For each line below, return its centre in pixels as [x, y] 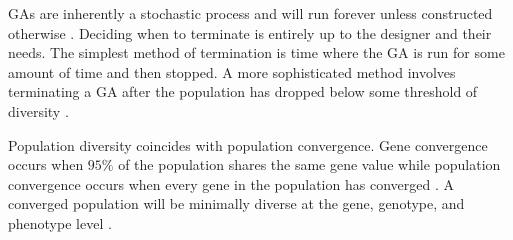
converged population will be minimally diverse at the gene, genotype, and [236, 203]
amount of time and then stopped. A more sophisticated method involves [232, 71]
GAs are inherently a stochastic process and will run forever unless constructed [250, 13]
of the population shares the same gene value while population [309, 164]
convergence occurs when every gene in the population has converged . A [231, 183]
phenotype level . [60, 222]
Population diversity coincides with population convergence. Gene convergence [248, 144]
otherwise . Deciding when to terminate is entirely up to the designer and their [250, 32]
